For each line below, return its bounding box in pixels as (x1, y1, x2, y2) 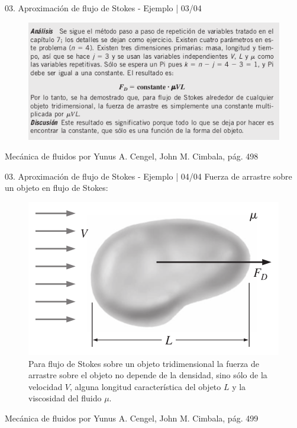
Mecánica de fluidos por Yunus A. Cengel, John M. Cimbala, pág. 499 (5, 411, 259, 424)
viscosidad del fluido (28, 392, 102, 404)
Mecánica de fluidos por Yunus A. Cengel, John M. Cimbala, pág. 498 (5, 150, 259, 162)
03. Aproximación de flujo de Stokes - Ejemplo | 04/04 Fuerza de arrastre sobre (5, 170, 292, 182)
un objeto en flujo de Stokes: (5, 181, 108, 194)
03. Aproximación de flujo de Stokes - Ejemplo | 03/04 (5, 2, 202, 14)
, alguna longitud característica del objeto (70, 380, 221, 392)
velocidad (28, 380, 63, 392)
